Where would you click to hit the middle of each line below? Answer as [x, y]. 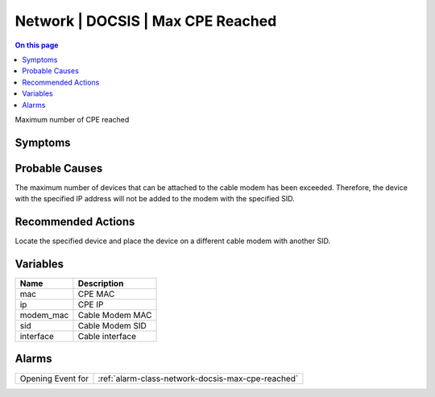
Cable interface [107, 337]
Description [101, 283]
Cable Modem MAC [115, 316]
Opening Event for [54, 378]
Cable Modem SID [112, 326]
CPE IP [91, 304]
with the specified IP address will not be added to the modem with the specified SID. [155, 199]
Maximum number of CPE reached [72, 119]
